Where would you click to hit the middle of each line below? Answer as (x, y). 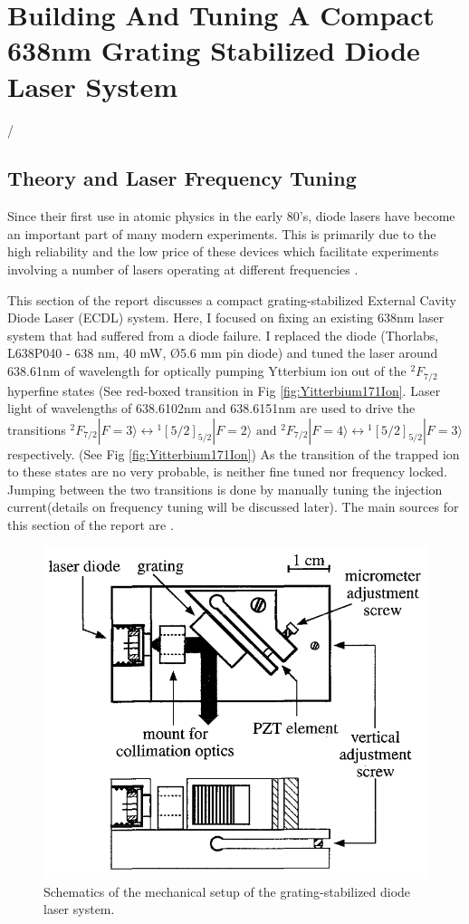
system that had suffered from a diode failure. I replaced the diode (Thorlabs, (223, 335)
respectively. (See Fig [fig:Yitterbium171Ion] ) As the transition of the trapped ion (234, 453)
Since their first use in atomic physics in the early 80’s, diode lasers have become (231, 216)
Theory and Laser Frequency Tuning (182, 178)
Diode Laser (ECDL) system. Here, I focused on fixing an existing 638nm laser (226, 318)
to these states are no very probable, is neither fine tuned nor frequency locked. (227, 472)
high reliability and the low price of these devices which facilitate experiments (223, 251)
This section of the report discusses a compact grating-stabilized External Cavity (232, 299)
